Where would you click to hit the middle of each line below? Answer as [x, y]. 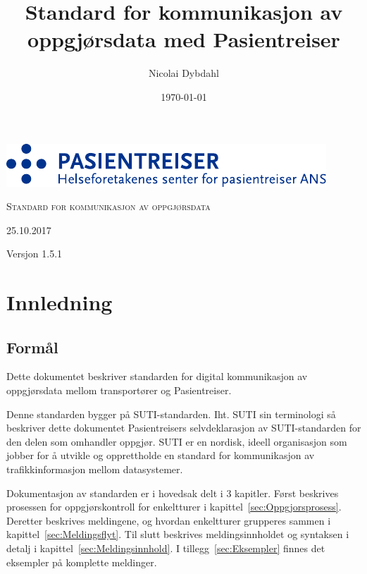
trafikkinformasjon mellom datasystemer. [95, 469]
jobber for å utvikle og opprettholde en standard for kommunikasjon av [161, 455]
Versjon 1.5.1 [35, 254]
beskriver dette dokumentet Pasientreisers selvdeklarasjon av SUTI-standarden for [184, 428]
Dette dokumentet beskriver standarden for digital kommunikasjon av [157, 376]
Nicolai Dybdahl [184, 73]
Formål [32, 347]
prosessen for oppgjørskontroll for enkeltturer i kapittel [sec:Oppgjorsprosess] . [174, 507]
